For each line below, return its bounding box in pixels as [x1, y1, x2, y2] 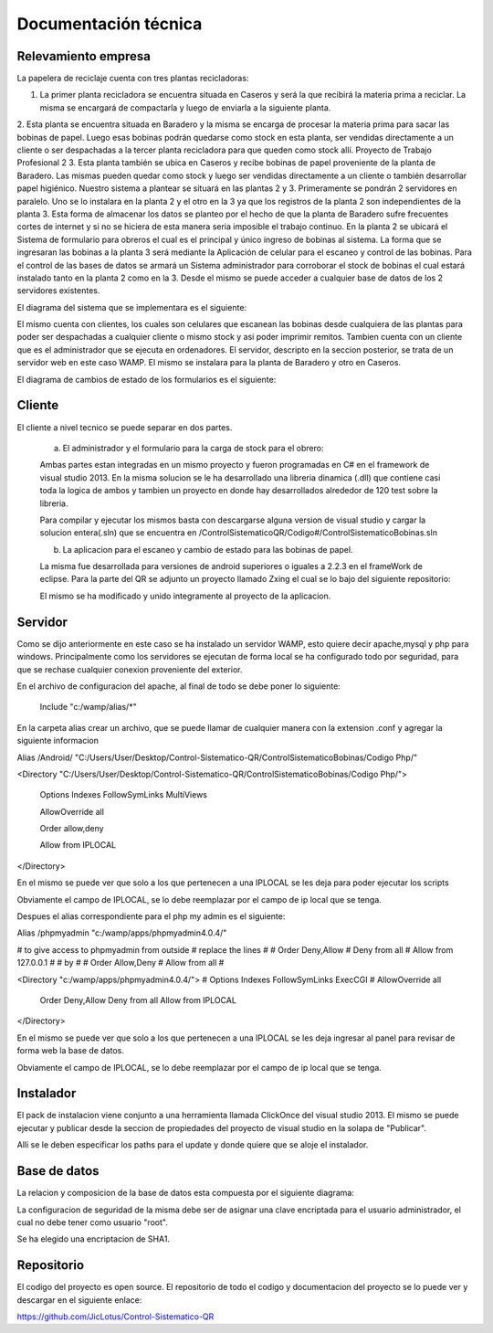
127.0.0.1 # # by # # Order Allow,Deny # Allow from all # [16, 957, 225, 968]
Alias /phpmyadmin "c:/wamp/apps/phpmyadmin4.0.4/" [16, 927, 227, 938]
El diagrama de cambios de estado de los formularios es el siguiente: [16, 374, 277, 385]
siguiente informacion [16, 735, 100, 746]
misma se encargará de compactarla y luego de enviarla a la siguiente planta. [39, 101, 331, 113]
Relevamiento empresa [16, 48, 151, 64]
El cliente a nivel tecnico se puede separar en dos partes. [16, 421, 233, 433]
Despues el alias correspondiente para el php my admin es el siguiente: [16, 911, 286, 922]
